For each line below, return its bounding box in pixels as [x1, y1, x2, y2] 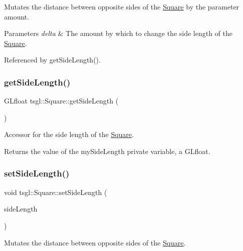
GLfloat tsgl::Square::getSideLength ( [4, 95, 119, 106]
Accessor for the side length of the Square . [4, 129, 134, 139]
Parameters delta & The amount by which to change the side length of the [4, 28, 233, 38]
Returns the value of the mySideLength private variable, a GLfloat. [4, 145, 210, 156]
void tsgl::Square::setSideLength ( [4, 186, 107, 197]
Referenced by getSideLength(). [4, 54, 101, 65]
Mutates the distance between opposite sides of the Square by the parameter [4, 1, 239, 11]
